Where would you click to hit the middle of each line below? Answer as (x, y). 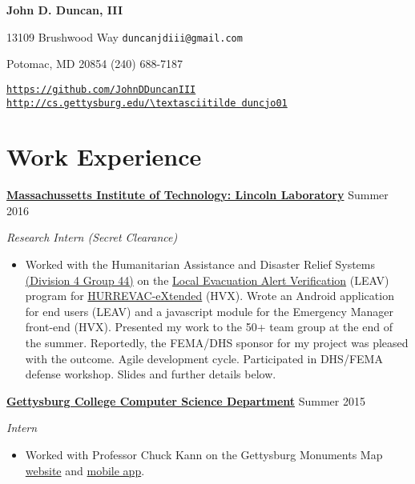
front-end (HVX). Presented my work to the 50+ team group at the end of (209, 327)
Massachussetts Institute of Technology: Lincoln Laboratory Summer (197, 195)
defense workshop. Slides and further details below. (151, 374)
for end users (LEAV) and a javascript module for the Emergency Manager (209, 311)
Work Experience (104, 156)
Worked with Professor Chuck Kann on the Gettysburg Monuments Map (204, 454)
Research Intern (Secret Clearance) (92, 237)
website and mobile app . (85, 470)
